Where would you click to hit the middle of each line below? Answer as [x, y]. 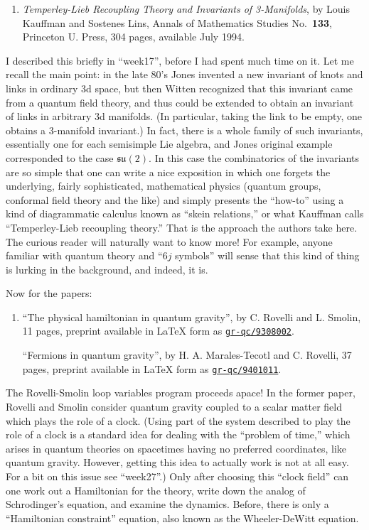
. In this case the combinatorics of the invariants [254, 157]
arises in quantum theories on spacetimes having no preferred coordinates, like [176, 448]
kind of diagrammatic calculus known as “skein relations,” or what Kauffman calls [185, 213]
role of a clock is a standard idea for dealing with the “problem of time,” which [178, 434]
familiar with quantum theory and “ [84, 255]
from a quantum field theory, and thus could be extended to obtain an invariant [180, 102]
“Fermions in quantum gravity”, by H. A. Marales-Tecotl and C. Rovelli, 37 [187, 355]
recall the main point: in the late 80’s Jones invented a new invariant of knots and [184, 74]
